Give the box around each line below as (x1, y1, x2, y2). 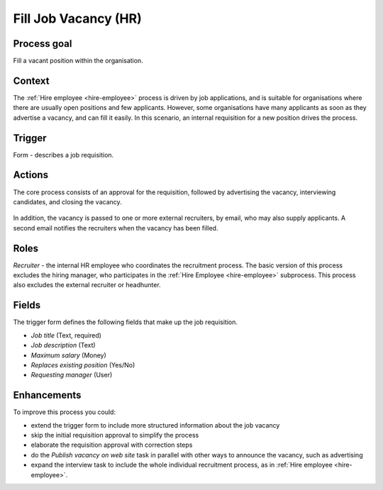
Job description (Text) (30, 341, 96, 350)
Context (13, 74, 50, 87)
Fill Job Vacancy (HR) (13, 11, 142, 26)
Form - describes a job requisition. (13, 150, 114, 159)
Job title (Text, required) (30, 330, 102, 340)
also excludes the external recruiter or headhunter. (13, 281, 161, 289)
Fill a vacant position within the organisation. (13, 57, 143, 65)
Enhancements (13, 389, 82, 401)
